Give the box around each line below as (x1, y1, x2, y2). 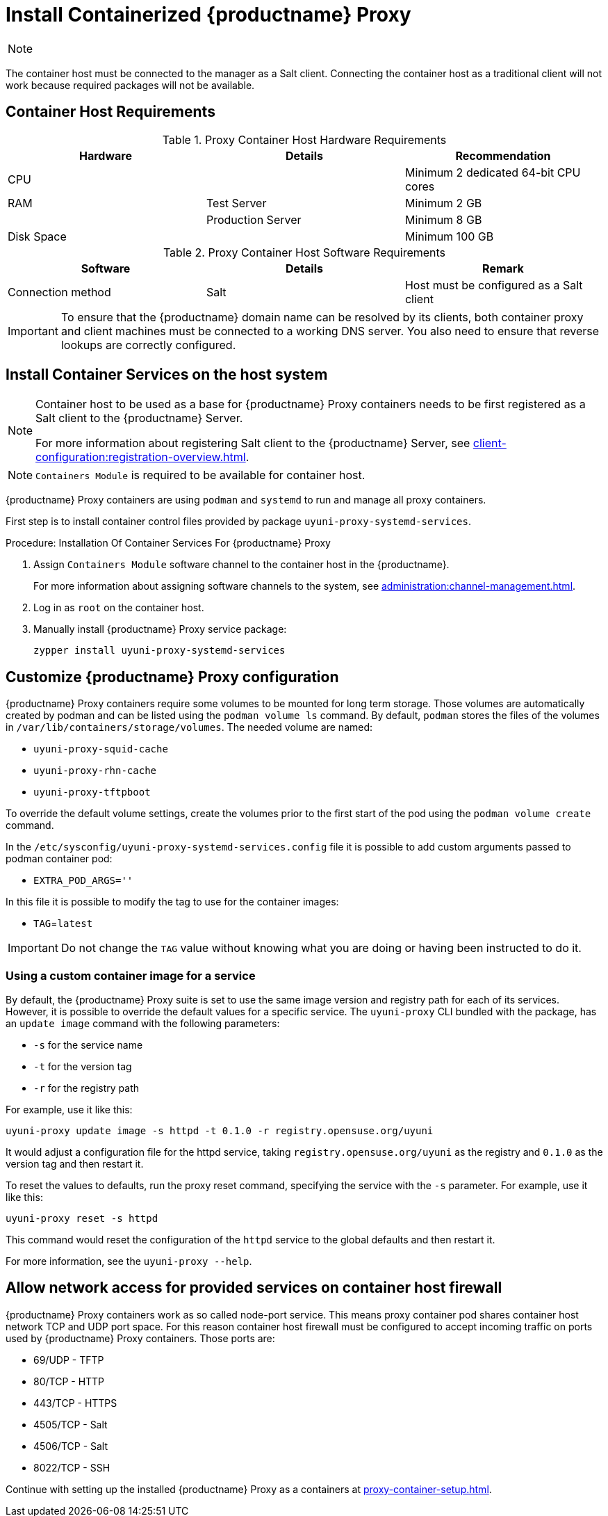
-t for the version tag (33, 1061, 132, 1073)
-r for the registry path (33, 1082, 139, 1095)
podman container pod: (6, 853, 113, 865)
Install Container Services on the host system (6, 366, 328, 384)
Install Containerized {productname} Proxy (6, 3, 411, 26)
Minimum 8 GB (404, 212, 482, 227)
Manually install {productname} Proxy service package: (33, 623, 287, 636)
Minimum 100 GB (404, 229, 494, 243)
